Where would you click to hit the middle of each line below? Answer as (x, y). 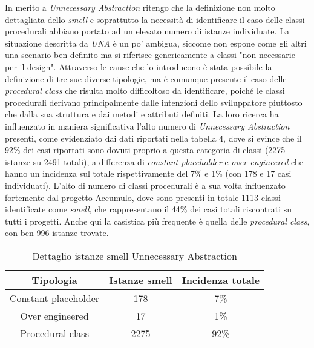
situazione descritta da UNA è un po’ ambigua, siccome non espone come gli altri (156, 43)
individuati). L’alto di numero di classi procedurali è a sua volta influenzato (145, 185)
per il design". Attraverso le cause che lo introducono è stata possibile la (139, 66)
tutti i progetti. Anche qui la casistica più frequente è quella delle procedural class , (157, 221)
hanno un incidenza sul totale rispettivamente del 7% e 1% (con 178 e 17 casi (148, 173)
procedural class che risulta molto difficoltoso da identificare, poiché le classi (145, 90)
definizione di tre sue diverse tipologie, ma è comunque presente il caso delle (146, 78)
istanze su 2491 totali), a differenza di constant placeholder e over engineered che (154, 161)
